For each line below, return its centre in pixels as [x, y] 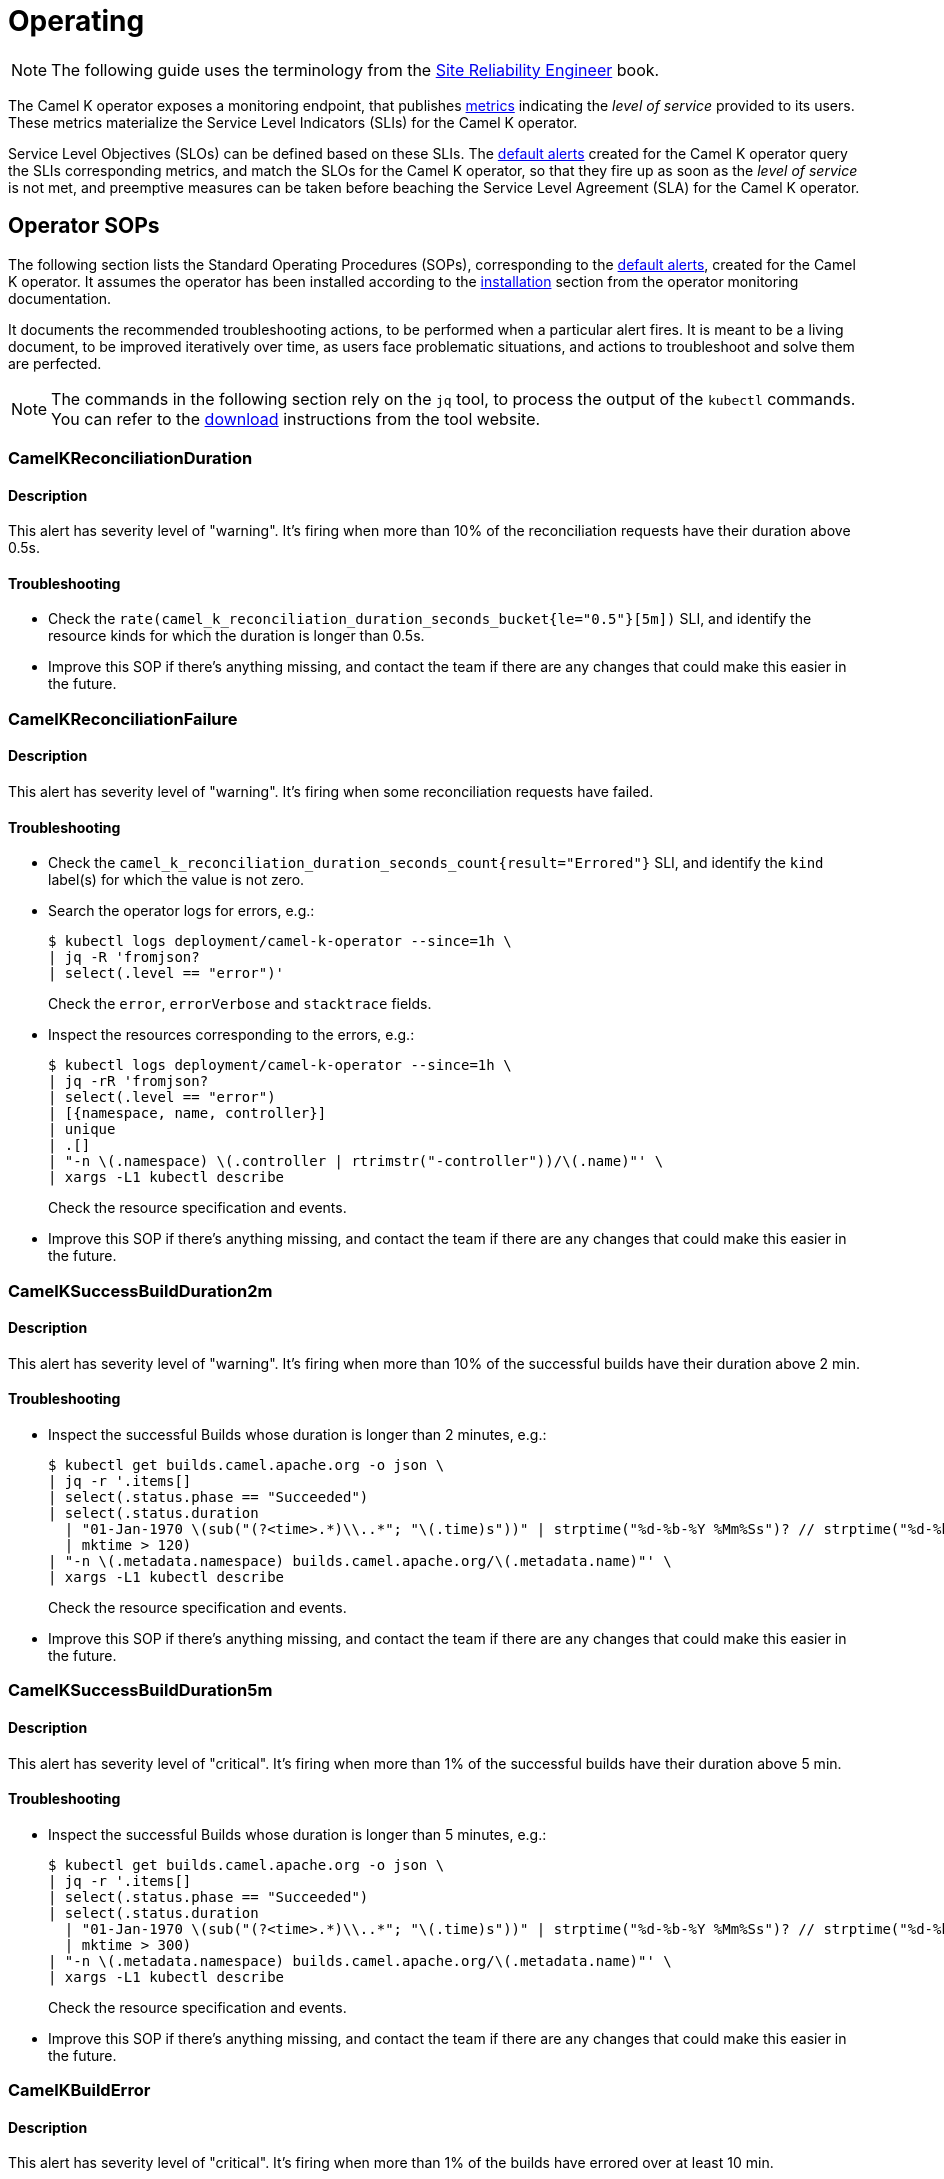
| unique [82, 1129]
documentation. [60, 298]
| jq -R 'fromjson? [124, 957]
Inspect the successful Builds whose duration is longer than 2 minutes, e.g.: [297, 1435]
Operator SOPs [84, 226]
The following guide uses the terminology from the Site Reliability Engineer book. [355, 69]
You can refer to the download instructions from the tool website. [296, 418]
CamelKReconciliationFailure [123, 718]
